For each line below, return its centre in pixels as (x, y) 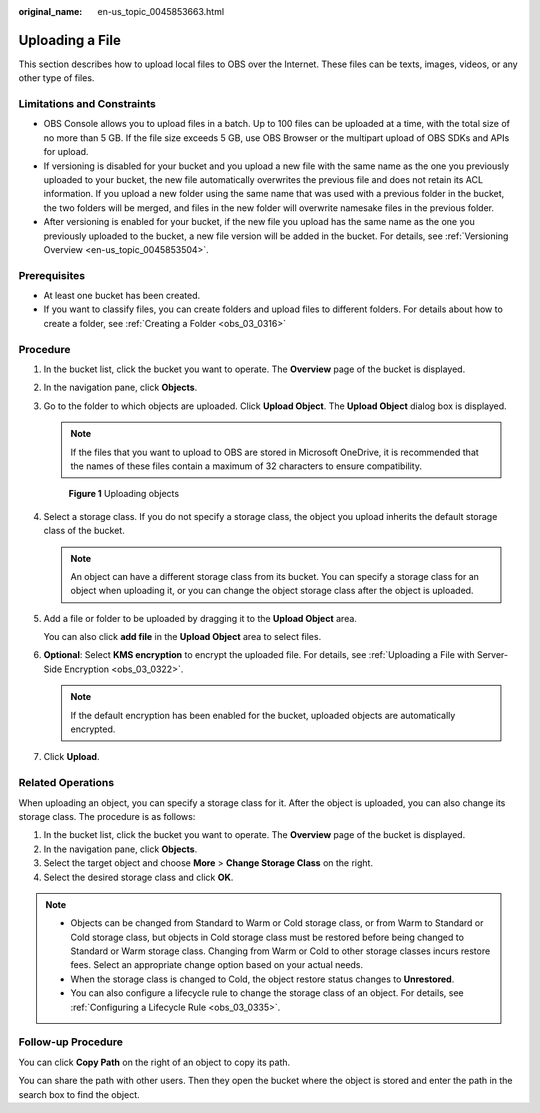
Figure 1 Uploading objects (124, 494)
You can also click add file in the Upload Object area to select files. (182, 637)
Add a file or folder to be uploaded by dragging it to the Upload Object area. (200, 618)
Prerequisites (51, 275)
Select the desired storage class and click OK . (138, 877)
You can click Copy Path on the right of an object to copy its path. (154, 1062)
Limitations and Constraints (87, 104)
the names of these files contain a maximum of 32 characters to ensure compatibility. (246, 466)
